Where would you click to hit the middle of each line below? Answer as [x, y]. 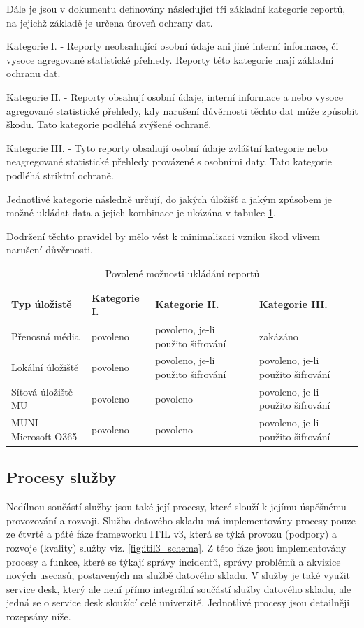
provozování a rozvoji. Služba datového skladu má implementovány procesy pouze [181, 520]
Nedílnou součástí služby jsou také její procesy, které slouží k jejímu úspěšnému [176, 507]
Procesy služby [61, 477]
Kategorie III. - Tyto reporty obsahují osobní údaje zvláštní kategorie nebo [167, 147]
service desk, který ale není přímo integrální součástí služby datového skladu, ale [179, 588]
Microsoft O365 [44, 436]
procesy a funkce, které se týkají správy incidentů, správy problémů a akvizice [174, 561]
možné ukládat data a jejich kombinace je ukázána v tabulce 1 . [141, 212]
